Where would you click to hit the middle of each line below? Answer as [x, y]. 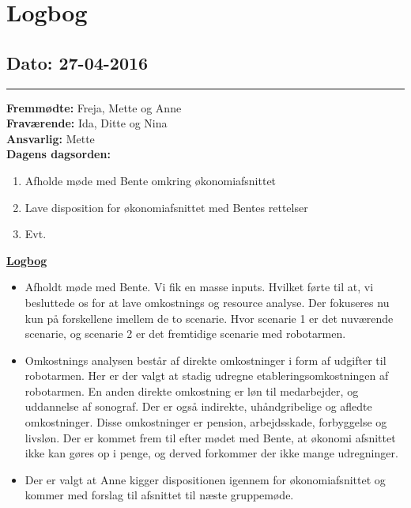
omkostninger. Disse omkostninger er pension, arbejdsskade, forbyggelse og [206, 422]
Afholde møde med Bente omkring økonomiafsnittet [151, 180]
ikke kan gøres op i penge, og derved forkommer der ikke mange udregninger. [211, 453]
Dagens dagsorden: [58, 154]
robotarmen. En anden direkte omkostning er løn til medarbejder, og [192, 390]
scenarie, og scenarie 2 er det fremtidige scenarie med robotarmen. [185, 334]
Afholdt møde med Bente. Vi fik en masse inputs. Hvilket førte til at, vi [199, 287]
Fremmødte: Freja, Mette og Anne [94, 107]
